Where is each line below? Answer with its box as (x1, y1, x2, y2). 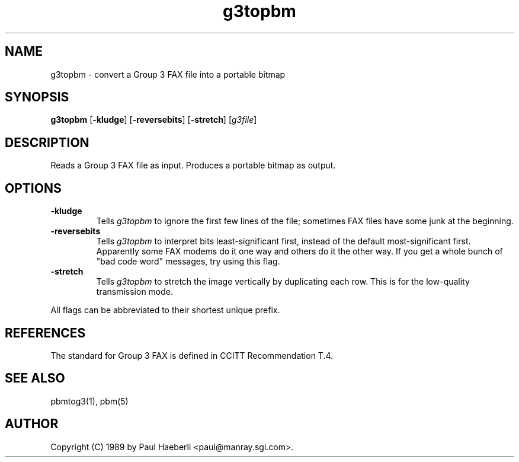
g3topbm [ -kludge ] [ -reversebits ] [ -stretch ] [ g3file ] (50, 114, 257, 125)
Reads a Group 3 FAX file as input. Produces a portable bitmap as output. (50, 160, 336, 171)
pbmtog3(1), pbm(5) (50, 396, 129, 406)
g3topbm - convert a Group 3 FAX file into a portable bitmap (50, 69, 286, 79)
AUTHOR (5, 416, 59, 432)
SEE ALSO (5, 371, 65, 386)
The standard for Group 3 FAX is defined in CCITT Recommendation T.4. (50, 350, 334, 361)
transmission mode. (96, 286, 174, 297)
